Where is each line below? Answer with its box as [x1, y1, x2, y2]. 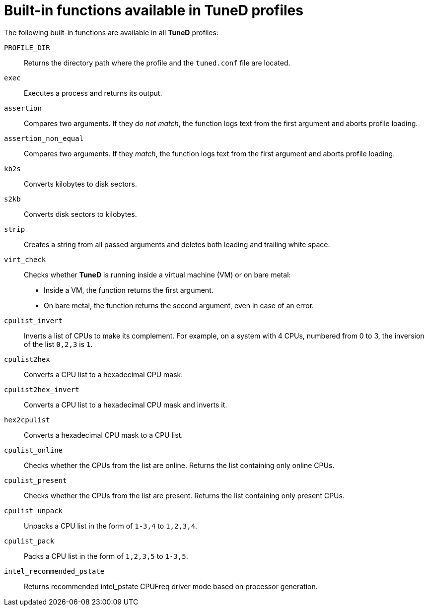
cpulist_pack [4, 537, 55, 545]
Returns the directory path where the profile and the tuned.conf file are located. [24, 58, 290, 67]
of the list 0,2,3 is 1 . [24, 339, 93, 348]
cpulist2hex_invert [4, 385, 79, 394]
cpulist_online [4, 446, 63, 454]
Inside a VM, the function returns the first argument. [44, 285, 214, 294]
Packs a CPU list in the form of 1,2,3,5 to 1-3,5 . [24, 551, 188, 560]
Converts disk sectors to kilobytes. [24, 209, 137, 218]
